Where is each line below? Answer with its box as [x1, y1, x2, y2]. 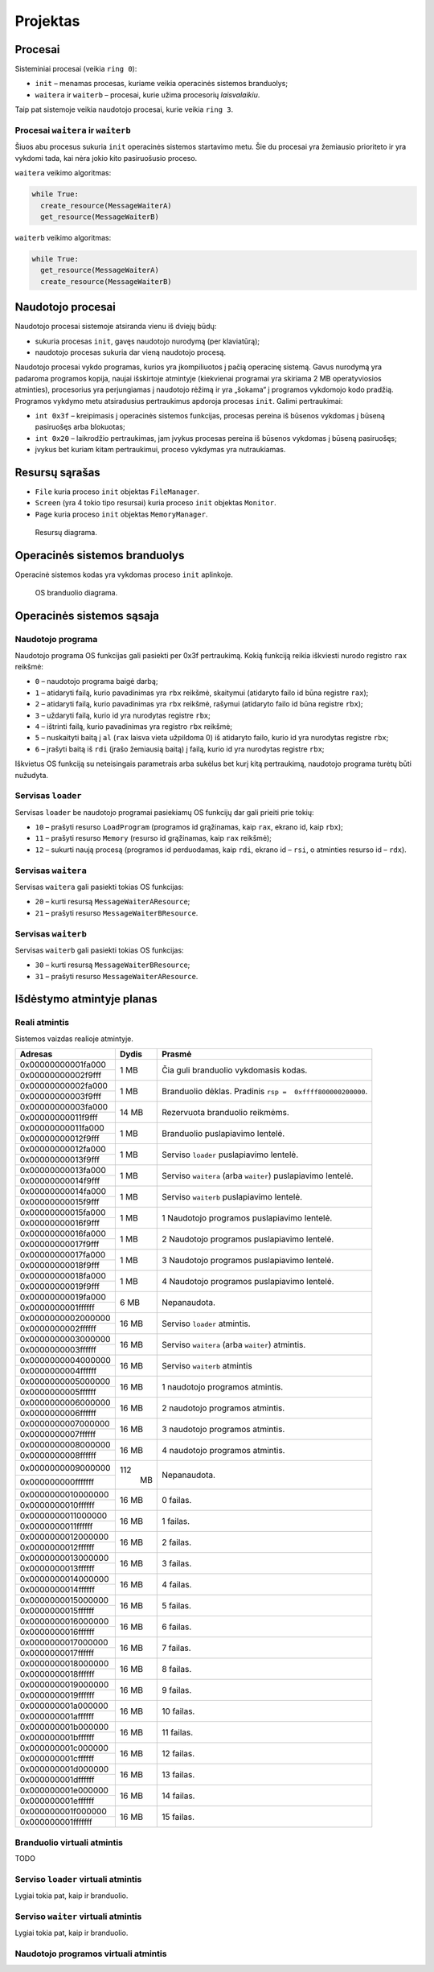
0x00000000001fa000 [19, 1059, 106, 1070]
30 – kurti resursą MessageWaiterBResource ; [35, 960, 190, 970]
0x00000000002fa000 [19, 1081, 108, 1092]
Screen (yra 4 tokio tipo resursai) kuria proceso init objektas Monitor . [35, 498, 276, 508]
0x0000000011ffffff [19, 1521, 93, 1532]
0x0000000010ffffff [19, 1500, 96, 1511]
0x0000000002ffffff [19, 1324, 96, 1335]
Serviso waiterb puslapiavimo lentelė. [162, 1191, 303, 1202]
